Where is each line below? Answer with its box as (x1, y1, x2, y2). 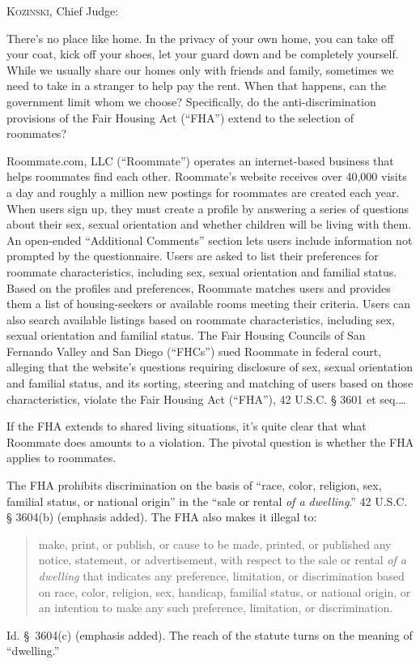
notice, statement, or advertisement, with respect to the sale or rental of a (38, 551, 406, 568)
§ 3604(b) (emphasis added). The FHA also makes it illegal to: (6, 508, 317, 525)
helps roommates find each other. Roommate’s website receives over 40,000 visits (6, 168, 407, 185)
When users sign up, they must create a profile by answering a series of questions (6, 199, 409, 216)
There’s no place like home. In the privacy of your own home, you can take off (6, 29, 394, 46)
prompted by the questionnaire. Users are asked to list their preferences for (6, 247, 379, 264)
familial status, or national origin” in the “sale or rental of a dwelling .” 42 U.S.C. (6, 492, 408, 509)
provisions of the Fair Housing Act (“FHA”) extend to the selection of (6, 109, 354, 126)
